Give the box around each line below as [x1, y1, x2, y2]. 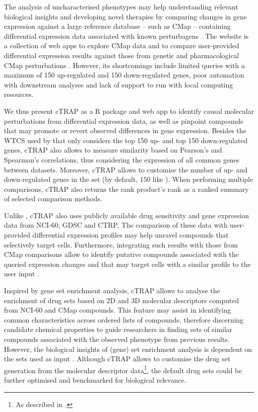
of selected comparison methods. [4, 193, 102, 204]
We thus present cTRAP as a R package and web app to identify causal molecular [4, 105, 254, 116]
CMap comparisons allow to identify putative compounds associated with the [4, 249, 239, 259]
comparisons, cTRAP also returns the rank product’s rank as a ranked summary [4, 183, 249, 194]
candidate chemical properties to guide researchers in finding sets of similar [4, 324, 233, 334]
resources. [4, 89, 34, 99]
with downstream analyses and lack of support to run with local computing [4, 79, 233, 89]
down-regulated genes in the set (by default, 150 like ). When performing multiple [4, 174, 253, 184]
